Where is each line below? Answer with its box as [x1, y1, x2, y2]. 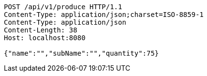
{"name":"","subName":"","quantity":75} [4, 49, 159, 57]
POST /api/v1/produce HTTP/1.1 [4, 3, 122, 11]
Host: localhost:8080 [4, 34, 86, 42]
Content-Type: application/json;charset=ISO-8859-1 [4, 11, 204, 18]
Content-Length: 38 [4, 26, 77, 34]
